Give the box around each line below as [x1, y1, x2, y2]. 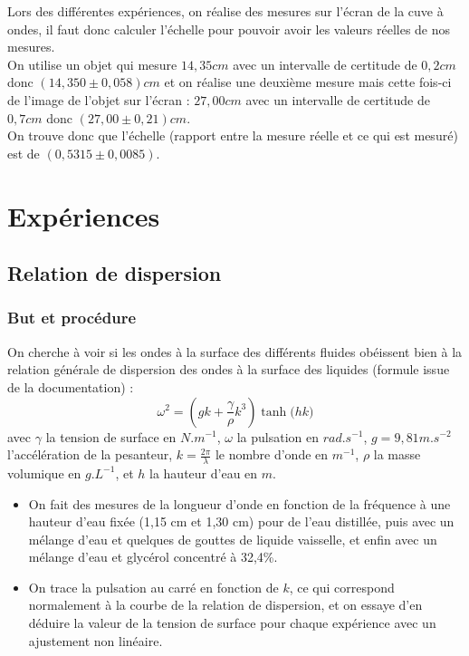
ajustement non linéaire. [28, 631, 163, 650]
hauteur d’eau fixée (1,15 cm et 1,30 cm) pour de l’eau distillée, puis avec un [28, 512, 455, 531]
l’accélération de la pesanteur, [7, 445, 173, 464]
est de [7, 143, 40, 162]
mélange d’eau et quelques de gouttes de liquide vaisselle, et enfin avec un [28, 529, 437, 548]
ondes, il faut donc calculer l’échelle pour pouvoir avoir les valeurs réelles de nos [7, 19, 451, 38]
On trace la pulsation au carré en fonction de [28, 577, 279, 596]
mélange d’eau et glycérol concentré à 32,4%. [28, 547, 278, 566]
